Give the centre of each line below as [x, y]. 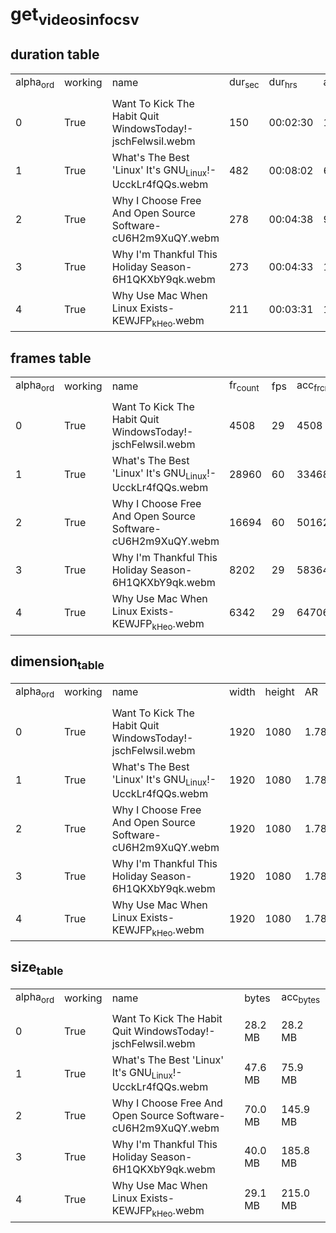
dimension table [57, 663]
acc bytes [301, 998]
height [279, 692]
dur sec [244, 82]
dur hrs [283, 82]
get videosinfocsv [75, 16]
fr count [244, 386]
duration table [55, 54]
